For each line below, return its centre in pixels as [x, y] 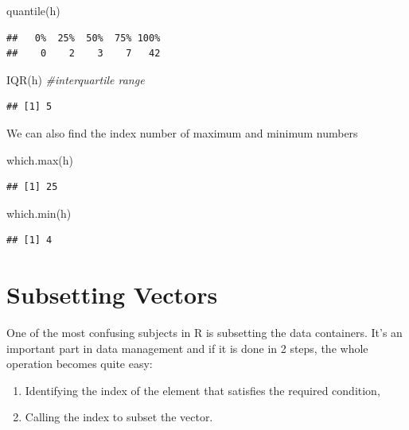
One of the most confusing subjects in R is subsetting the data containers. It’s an [204, 333]
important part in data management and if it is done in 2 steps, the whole [187, 348]
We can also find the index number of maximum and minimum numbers [182, 132]
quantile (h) [33, 10]
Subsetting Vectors [112, 294]
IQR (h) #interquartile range [76, 79]
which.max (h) [40, 159]
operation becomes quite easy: [80, 364]
